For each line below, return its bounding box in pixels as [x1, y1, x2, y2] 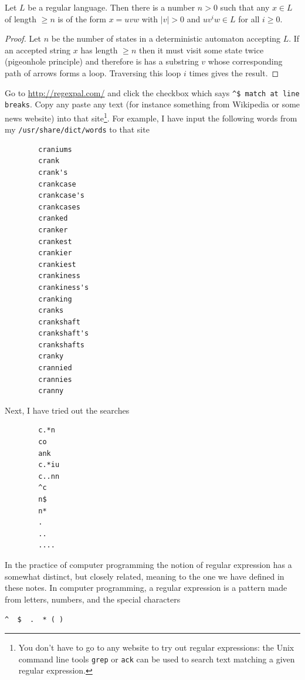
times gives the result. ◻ [189, 66, 279, 79]
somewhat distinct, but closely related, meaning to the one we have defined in [5, 570, 284, 582]
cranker [38, 225, 68, 234]
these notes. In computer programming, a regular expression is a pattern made [5, 581, 287, 594]
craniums [38, 145, 72, 154]
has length [80, 43, 118, 56]
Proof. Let [5, 32, 41, 45]
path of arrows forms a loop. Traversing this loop [5, 66, 181, 79]
